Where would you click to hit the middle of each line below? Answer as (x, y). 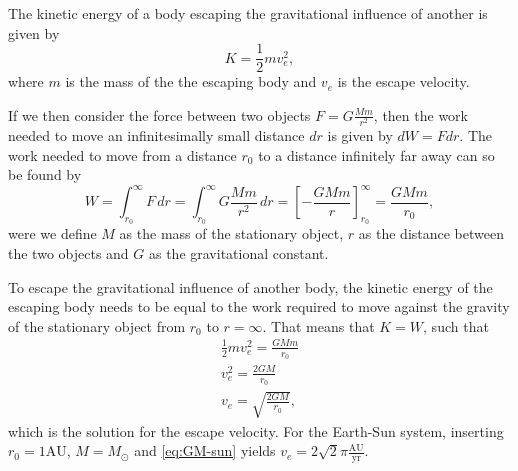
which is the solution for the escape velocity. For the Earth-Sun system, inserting (256, 430)
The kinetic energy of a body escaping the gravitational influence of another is (248, 13)
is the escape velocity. (403, 81)
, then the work (420, 114)
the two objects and (68, 253)
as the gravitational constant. (238, 253)
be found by (45, 174)
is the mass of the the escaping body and (191, 81)
